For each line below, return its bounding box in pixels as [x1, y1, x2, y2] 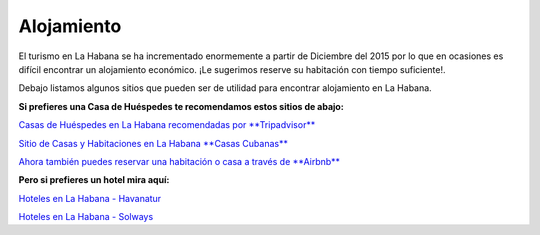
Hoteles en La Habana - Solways [18, 211, 154, 223]
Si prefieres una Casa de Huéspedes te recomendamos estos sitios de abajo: [18, 100, 344, 112]
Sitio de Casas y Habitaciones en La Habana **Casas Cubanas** [18, 137, 289, 149]
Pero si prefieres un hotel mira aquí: [18, 174, 170, 186]
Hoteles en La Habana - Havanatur [18, 192, 162, 204]
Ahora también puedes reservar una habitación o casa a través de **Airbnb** [18, 155, 340, 167]
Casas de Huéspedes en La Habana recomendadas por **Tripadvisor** [18, 119, 316, 131]
